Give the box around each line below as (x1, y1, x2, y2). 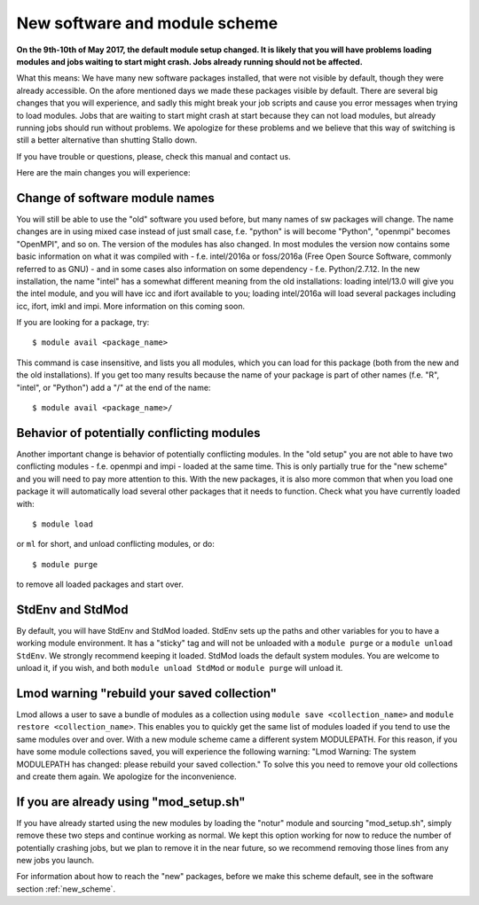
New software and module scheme (16, 13, 279, 33)
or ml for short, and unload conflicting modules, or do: (16, 539, 215, 550)
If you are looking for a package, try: (16, 317, 150, 328)
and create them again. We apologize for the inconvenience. (16, 771, 237, 782)
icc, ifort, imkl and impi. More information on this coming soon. (16, 300, 246, 311)
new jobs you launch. (16, 855, 95, 866)
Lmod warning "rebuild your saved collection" (16, 685, 278, 700)
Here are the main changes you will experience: (16, 168, 191, 178)
